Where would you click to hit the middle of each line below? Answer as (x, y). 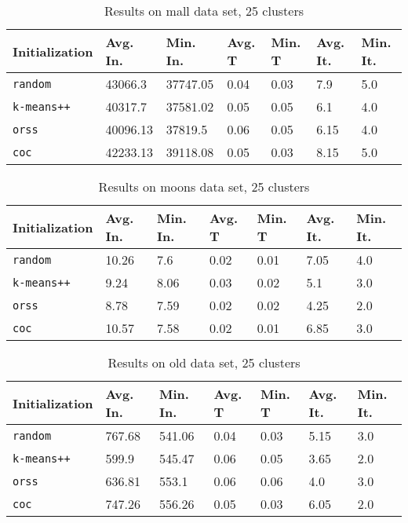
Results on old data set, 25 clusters (204, 362)
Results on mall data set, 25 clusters (204, 11)
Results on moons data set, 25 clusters (204, 187)
